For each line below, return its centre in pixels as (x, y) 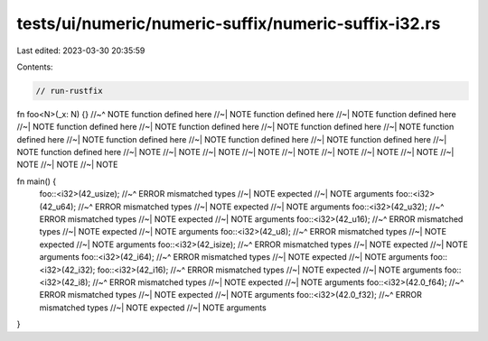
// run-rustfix (69, 91)
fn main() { (37, 181)
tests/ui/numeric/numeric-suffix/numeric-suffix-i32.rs (229, 23)
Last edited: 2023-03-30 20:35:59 (81, 51)
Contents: (35, 67)
